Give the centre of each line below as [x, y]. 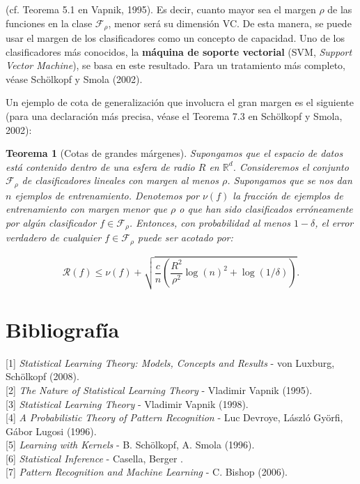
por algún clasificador [51, 223]
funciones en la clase [49, 23]
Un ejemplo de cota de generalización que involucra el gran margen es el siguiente [180, 102]
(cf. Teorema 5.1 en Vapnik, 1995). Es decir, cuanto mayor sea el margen [161, 9]
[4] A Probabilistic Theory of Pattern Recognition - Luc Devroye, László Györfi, [174, 417]
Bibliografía [63, 329]
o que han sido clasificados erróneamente [266, 209]
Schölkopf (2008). [42, 376]
